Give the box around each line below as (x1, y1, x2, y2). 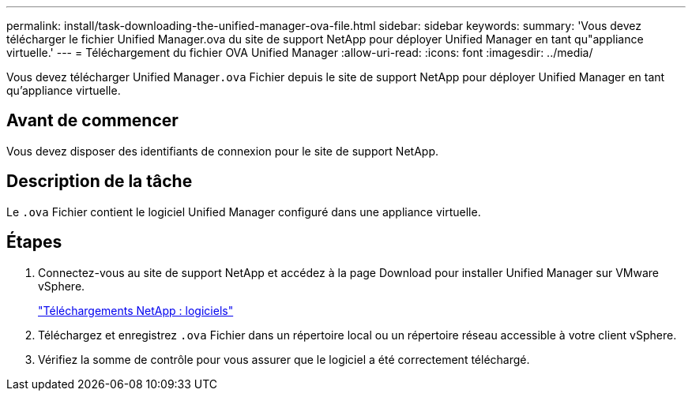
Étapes (6, 232, 62, 253)
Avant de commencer (6, 110, 179, 131)
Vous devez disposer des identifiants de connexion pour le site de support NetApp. (6, 144, 438, 158)
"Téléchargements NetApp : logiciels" (38, 303, 234, 317)
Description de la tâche (6, 171, 193, 192)
